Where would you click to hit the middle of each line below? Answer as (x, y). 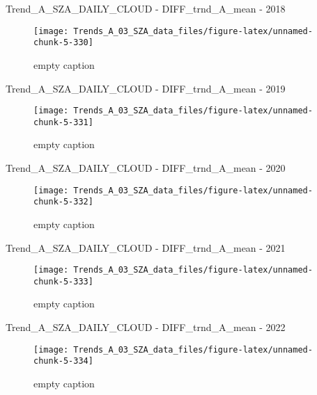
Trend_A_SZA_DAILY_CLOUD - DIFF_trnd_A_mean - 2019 (146, 88)
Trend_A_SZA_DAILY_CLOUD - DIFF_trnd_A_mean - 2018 (146, 8)
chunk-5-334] (63, 361)
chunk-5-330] (63, 43)
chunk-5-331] (63, 122)
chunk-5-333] (63, 281)
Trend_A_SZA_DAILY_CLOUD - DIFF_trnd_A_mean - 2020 (146, 168)
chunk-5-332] (63, 202)
